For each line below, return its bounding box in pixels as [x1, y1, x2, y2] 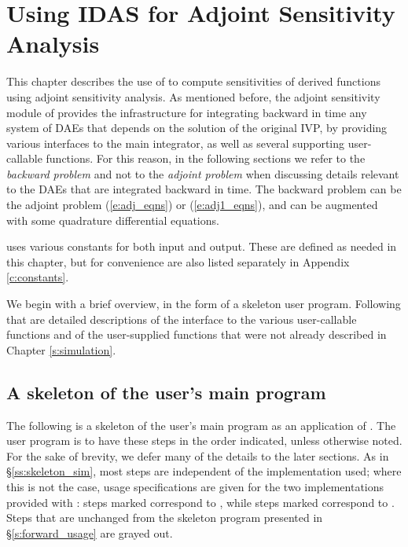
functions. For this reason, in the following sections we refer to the [46, 150, 366, 167]
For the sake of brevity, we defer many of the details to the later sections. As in [6, 447, 389, 464]
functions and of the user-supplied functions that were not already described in [6, 326, 387, 343]
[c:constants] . [6, 269, 69, 285]
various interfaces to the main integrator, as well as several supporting [6, 134, 345, 151]
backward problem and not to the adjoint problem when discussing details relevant [6, 165, 399, 182]
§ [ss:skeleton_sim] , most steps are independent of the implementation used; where [6, 463, 402, 479]
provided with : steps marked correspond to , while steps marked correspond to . [6, 494, 395, 510]
